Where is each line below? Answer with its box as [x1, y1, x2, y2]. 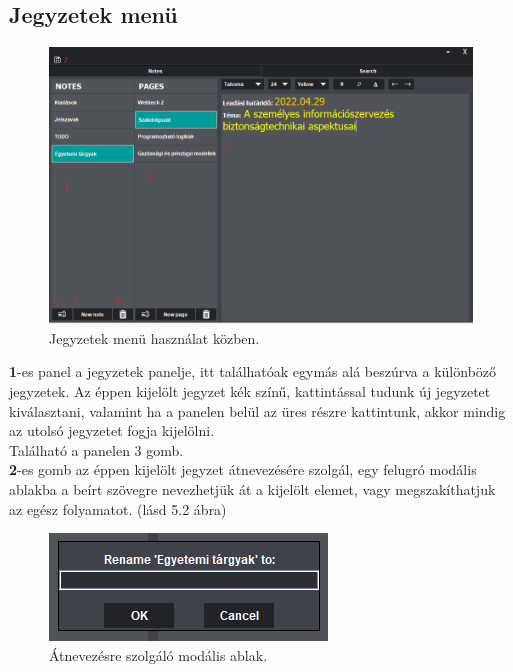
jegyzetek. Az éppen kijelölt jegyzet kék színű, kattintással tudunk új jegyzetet [9, 380, 491, 401]
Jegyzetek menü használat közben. [49, 327, 260, 348]
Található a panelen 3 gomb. [9, 439, 184, 460]
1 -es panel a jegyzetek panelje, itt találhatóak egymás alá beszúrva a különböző [9, 361, 497, 382]
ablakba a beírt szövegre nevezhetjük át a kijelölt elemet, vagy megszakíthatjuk [9, 478, 496, 499]
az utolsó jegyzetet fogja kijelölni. [9, 420, 215, 441]
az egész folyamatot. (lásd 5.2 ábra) [9, 498, 227, 519]
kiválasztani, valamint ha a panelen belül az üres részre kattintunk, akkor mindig [9, 400, 506, 421]
